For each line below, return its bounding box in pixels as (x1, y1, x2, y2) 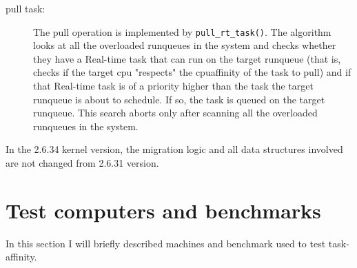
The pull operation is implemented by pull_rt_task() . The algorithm (33, 24, 331, 39)
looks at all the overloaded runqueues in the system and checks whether (33, 38, 336, 52)
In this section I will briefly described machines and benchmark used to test (6, 236, 326, 250)
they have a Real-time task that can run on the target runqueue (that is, (33, 51, 341, 65)
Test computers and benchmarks (6, 196, 321, 224)
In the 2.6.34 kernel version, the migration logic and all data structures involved (6, 142, 343, 156)
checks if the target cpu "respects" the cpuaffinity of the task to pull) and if (33, 65, 351, 79)
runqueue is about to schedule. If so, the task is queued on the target (33, 92, 325, 106)
